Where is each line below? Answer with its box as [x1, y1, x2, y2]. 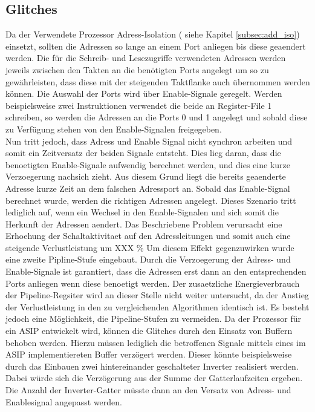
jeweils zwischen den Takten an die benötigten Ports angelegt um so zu [5, 63, 269, 76]
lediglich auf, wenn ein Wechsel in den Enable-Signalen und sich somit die [5, 206, 279, 218]
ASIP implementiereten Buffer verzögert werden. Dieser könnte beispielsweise [5, 348, 292, 361]
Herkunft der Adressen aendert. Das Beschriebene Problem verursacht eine [5, 217, 282, 230]
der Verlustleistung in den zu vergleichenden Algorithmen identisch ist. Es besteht [5, 300, 310, 313]
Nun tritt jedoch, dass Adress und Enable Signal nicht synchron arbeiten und [5, 134, 293, 147]
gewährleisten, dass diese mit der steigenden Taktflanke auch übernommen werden [5, 75, 310, 88]
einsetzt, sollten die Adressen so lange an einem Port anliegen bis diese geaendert [5, 39, 306, 52]
